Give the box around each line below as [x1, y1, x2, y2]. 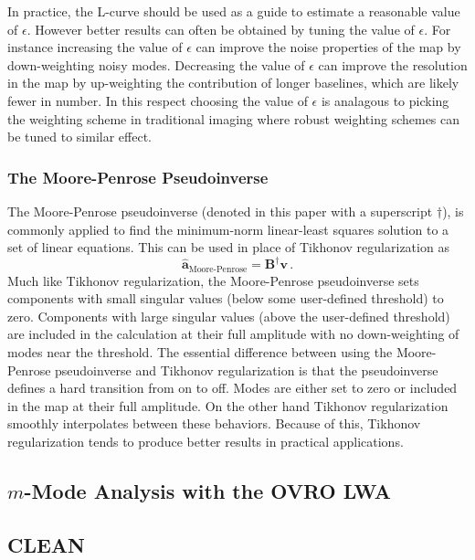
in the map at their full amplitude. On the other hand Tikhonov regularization [7, 396, 449, 415]
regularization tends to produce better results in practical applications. [7, 432, 404, 451]
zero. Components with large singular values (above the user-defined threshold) [7, 306, 450, 325]
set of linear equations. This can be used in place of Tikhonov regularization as [7, 238, 449, 257]
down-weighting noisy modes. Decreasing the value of [7, 55, 305, 74]
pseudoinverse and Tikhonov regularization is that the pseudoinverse [55, 360, 438, 379]
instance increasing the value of [7, 37, 183, 57]
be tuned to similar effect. [7, 127, 152, 146]
